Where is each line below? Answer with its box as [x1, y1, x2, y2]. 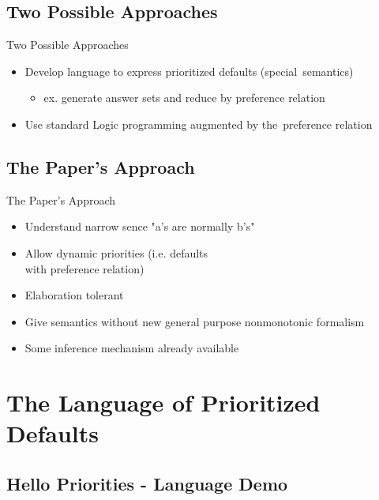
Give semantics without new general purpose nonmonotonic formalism [24, 313, 365, 329]
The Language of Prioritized [6, 386, 321, 419]
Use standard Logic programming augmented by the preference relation [24, 115, 373, 132]
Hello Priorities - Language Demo [6, 471, 288, 495]
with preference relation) [24, 260, 144, 276]
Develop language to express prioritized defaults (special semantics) [24, 62, 354, 79]
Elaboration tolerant [24, 287, 124, 303]
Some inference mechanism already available [24, 340, 239, 356]
